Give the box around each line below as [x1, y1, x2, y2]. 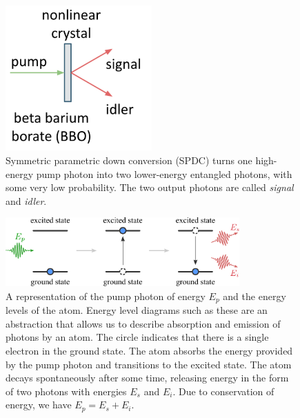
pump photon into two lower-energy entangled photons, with [36, 166, 292, 181]
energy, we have [6, 397, 72, 412]
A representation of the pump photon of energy [6, 288, 206, 303]
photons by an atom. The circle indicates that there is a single [6, 330, 269, 344]
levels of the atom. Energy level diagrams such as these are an [6, 303, 268, 317]
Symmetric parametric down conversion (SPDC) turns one [6, 152, 252, 167]
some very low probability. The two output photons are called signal [6, 180, 294, 195]
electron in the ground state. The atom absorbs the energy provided [6, 344, 293, 358]
